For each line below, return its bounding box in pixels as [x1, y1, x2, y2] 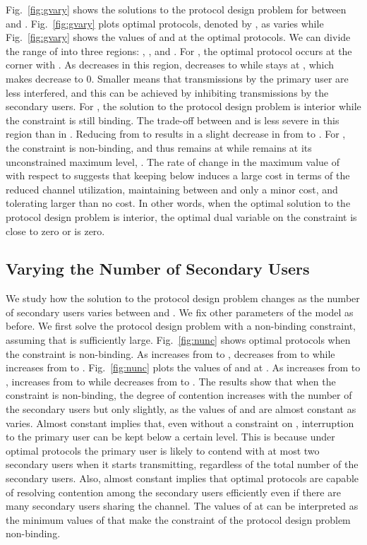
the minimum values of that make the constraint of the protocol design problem [6, 512, 351, 527]
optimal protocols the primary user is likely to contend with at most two [6, 443, 320, 457]
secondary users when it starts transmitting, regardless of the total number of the [6, 457, 359, 472]
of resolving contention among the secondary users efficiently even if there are [6, 484, 341, 499]
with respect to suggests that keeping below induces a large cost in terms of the [6, 168, 350, 183]
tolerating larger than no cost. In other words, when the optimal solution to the [6, 196, 351, 210]
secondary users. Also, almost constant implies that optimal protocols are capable [6, 471, 359, 486]
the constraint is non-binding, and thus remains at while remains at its [6, 140, 312, 155]
